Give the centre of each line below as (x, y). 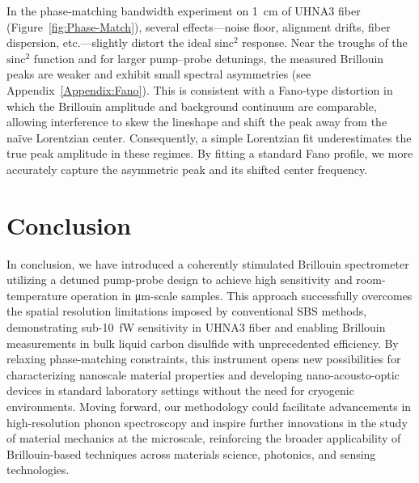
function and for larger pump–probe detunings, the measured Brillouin (209, 58)
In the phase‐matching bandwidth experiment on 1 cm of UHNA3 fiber (184, 11)
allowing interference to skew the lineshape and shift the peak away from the (197, 122)
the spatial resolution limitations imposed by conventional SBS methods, (187, 311)
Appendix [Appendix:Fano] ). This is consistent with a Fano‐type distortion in (200, 89)
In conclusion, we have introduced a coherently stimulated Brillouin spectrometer (208, 263)
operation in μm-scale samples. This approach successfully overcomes (241, 295)
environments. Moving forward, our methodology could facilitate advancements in (209, 406)
